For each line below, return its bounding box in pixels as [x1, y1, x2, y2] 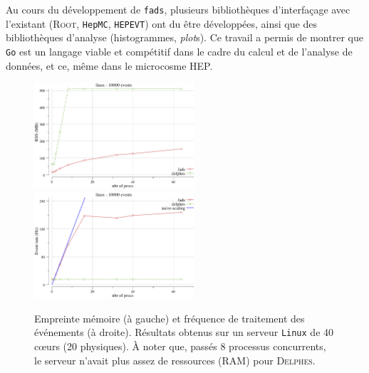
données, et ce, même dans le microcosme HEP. [6, 58, 213, 73]
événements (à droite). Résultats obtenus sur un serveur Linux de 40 [34, 325, 334, 340]
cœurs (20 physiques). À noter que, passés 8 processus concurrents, [34, 338, 326, 353]
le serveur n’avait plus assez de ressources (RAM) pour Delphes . [34, 352, 316, 367]
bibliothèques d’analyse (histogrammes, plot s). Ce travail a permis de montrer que [6, 30, 363, 45]
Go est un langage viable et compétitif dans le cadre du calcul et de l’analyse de [6, 43, 353, 58]
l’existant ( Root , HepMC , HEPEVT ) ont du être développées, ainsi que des [6, 16, 317, 31]
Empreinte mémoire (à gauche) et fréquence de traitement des [34, 310, 305, 325]
